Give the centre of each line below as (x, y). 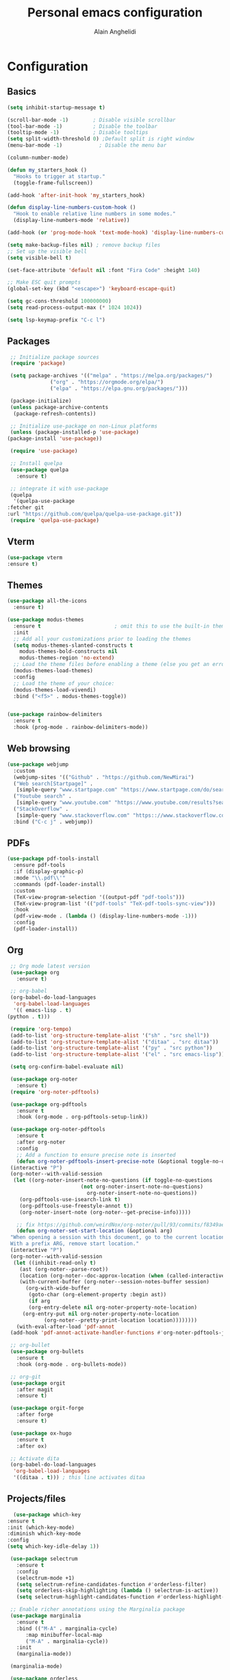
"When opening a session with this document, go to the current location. (119, 1237)
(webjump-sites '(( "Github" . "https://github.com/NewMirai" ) (104, 777)
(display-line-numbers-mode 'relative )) (72, 221)
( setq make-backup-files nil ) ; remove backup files (84, 245)
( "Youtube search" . (42, 796)
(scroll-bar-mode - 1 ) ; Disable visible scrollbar (91, 120)
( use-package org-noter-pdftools (58, 1129)
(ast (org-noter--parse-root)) (64, 1269)
